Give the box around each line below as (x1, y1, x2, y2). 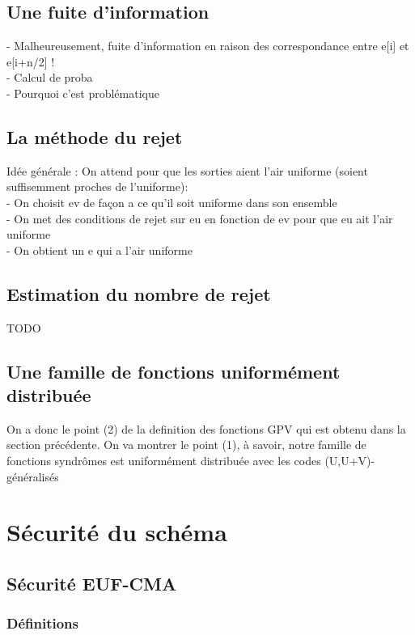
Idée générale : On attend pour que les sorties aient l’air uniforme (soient (6, 162, 368, 179)
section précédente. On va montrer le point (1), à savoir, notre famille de (6, 436, 366, 453)
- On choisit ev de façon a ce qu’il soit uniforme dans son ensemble (6, 193, 337, 210)
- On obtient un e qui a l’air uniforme (6, 241, 193, 258)
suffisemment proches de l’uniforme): (6, 178, 188, 195)
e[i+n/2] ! (6, 53, 55, 70)
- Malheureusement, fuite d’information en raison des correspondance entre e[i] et (6, 37, 409, 54)
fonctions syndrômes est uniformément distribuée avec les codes (6, 451, 321, 468)
